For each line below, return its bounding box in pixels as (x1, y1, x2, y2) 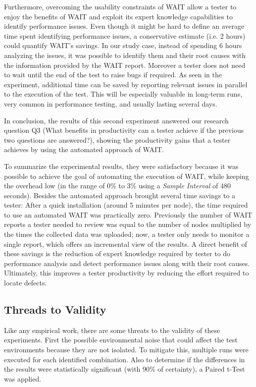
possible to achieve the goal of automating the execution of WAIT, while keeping (4, 170, 249, 181)
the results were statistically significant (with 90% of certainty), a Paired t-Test (4, 364, 245, 374)
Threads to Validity (4, 302, 106, 317)
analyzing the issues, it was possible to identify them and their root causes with (4, 50, 246, 60)
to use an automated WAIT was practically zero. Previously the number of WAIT (4, 209, 253, 220)
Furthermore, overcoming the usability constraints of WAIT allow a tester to (4, 1, 237, 11)
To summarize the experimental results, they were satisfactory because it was (4, 161, 239, 171)
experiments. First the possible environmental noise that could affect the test (4, 334, 238, 345)
